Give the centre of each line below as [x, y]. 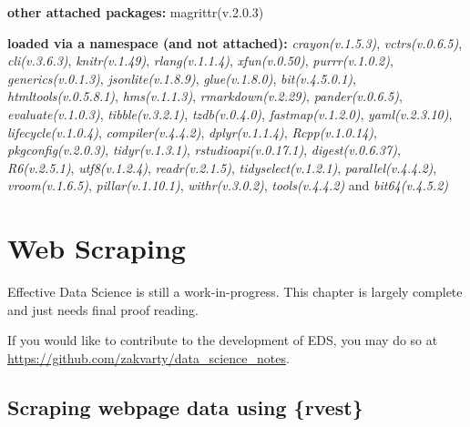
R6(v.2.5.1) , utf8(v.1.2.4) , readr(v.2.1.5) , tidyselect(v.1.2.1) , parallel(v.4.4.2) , [222, 167]
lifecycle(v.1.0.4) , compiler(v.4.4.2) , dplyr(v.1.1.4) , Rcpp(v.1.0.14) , [192, 132]
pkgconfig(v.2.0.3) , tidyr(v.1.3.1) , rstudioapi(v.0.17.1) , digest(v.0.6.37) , [204, 150]
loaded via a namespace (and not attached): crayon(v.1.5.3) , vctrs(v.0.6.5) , [235, 42]
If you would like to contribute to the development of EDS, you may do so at [223, 340]
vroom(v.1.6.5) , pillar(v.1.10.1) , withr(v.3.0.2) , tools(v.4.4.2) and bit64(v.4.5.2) [228, 185]
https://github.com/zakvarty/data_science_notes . [148, 357]
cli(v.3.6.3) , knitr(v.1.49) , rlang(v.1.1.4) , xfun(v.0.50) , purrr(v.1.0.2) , [200, 61]
